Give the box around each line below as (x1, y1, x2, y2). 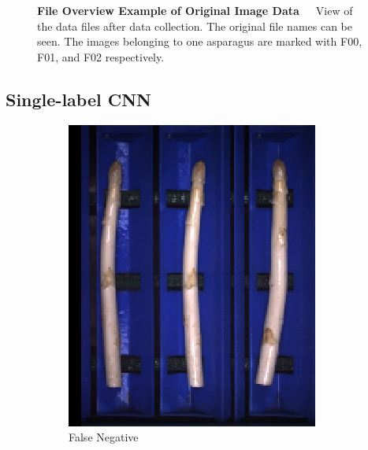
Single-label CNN (6, 87, 152, 111)
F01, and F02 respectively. (37, 48, 165, 65)
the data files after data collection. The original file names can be (37, 17, 352, 34)
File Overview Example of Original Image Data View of (37, 2, 353, 18)
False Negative (69, 429, 139, 445)
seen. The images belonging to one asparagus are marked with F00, (37, 33, 362, 50)
